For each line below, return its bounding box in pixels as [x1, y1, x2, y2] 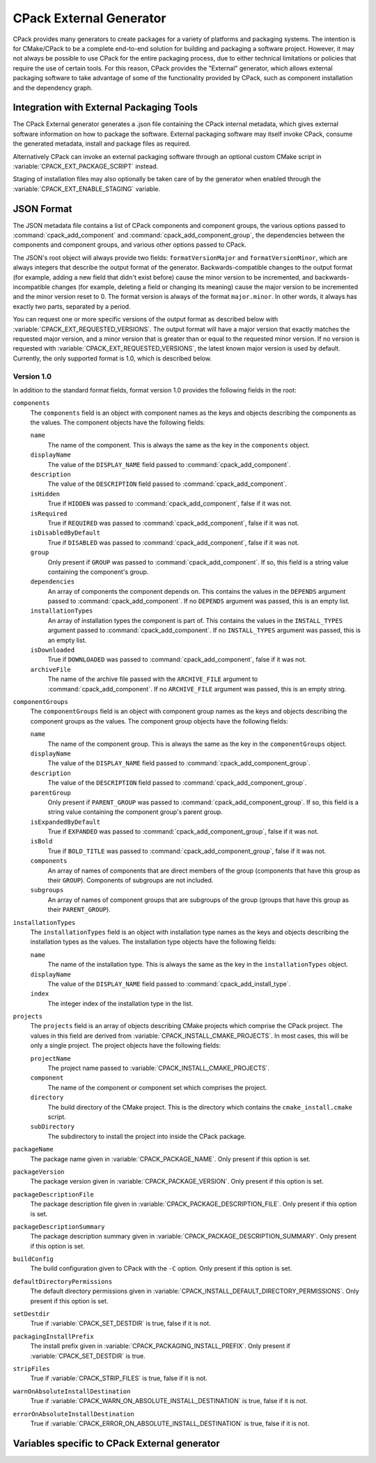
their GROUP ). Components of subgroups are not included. [47, 876, 214, 884]
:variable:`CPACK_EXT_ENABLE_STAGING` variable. [13, 185, 160, 193]
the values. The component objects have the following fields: [30, 418, 205, 427]
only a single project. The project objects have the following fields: [30, 1041, 221, 1050]
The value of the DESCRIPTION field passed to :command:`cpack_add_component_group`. [47, 779, 307, 787]
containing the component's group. [47, 567, 149, 576]
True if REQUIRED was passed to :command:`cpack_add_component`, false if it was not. [47, 519, 299, 527]
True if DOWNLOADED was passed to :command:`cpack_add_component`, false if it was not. [47, 655, 306, 664]
